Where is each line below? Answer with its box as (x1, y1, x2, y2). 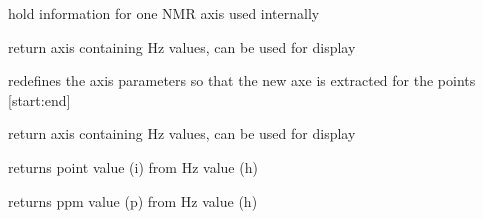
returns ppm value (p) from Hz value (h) (8, 190, 258, 211)
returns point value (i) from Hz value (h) (8, 156, 258, 177)
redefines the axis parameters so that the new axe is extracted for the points (8, 70, 476, 91)
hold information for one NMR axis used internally (8, 3, 320, 23)
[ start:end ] (8, 89, 71, 110)
